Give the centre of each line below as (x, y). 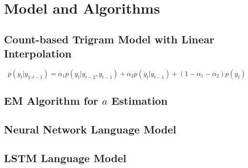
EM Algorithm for (51, 101)
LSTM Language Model (65, 158)
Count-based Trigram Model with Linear (109, 39)
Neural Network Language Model (90, 129)
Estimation (140, 101)
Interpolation (38, 53)
